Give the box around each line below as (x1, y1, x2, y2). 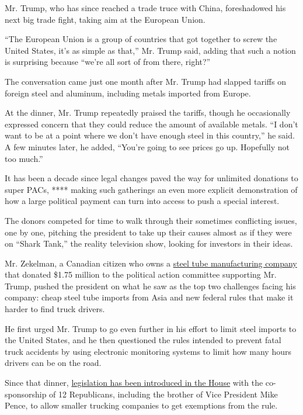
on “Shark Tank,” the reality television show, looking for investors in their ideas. (5, 237, 293, 250)
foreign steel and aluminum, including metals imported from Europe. (5, 87, 251, 99)
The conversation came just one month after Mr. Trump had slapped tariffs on (5, 75, 286, 87)
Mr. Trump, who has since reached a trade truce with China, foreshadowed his (5, 2, 286, 13)
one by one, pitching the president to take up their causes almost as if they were (5, 226, 292, 238)
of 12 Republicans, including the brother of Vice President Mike (49, 388, 278, 400)
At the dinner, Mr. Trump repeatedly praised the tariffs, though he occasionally (5, 106, 291, 119)
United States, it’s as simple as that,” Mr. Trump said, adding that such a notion (5, 44, 296, 56)
